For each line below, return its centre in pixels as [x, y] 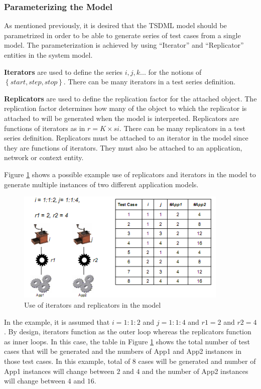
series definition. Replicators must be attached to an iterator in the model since [126, 138]
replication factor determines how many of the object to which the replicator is [125, 108]
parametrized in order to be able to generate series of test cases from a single [122, 35]
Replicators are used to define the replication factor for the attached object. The [130, 98]
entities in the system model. [48, 55]
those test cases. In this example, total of [67, 361]
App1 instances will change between [59, 371]
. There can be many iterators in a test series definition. [150, 82]
